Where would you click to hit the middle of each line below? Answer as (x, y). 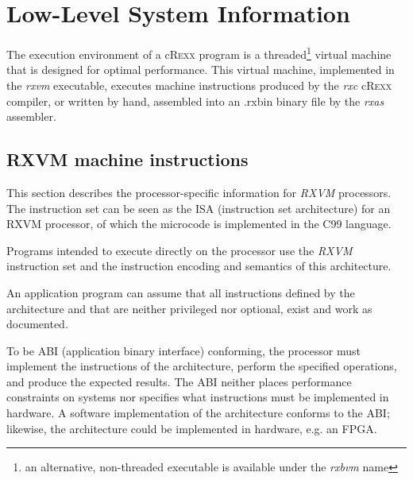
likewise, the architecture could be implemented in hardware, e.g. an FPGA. (192, 428)
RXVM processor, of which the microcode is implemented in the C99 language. (199, 224)
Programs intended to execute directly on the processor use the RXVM (179, 250)
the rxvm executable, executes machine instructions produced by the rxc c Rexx (199, 85)
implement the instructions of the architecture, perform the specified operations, (202, 366)
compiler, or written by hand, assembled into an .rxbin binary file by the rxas (195, 101)
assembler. (31, 116)
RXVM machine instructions (127, 159)
